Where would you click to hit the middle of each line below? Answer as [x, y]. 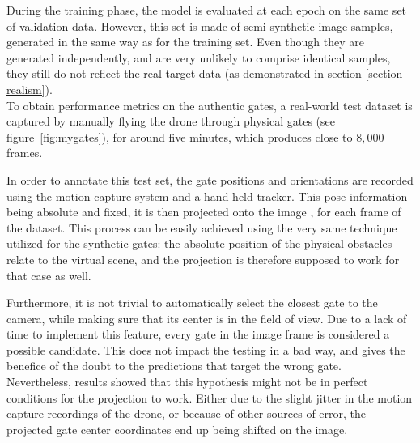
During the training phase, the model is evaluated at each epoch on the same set [207, 10]
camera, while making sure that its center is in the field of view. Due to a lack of [207, 318]
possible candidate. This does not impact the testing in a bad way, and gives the [206, 349]
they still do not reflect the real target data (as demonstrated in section [184, 73]
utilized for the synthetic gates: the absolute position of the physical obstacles [199, 243]
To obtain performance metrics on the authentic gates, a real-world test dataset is [210, 105]
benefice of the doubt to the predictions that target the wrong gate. [174, 366]
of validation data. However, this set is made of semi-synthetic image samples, [200, 26]
